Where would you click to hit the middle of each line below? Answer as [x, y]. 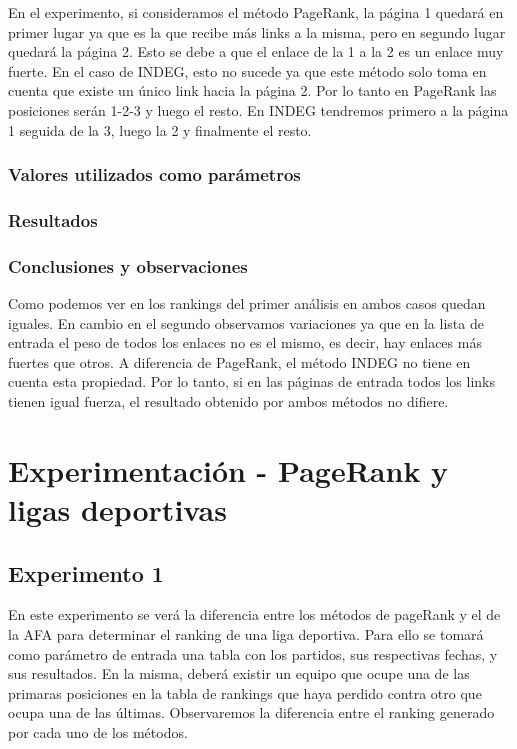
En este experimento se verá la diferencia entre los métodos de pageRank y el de [254, 614]
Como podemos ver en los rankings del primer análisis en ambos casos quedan [247, 303]
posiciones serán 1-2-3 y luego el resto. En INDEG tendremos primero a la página [258, 109]
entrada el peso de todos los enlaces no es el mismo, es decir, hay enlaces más [245, 342]
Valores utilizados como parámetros [154, 174]
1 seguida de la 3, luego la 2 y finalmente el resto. [160, 129]
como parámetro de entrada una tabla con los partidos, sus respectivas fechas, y [253, 653]
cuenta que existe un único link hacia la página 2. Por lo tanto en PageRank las [252, 90]
